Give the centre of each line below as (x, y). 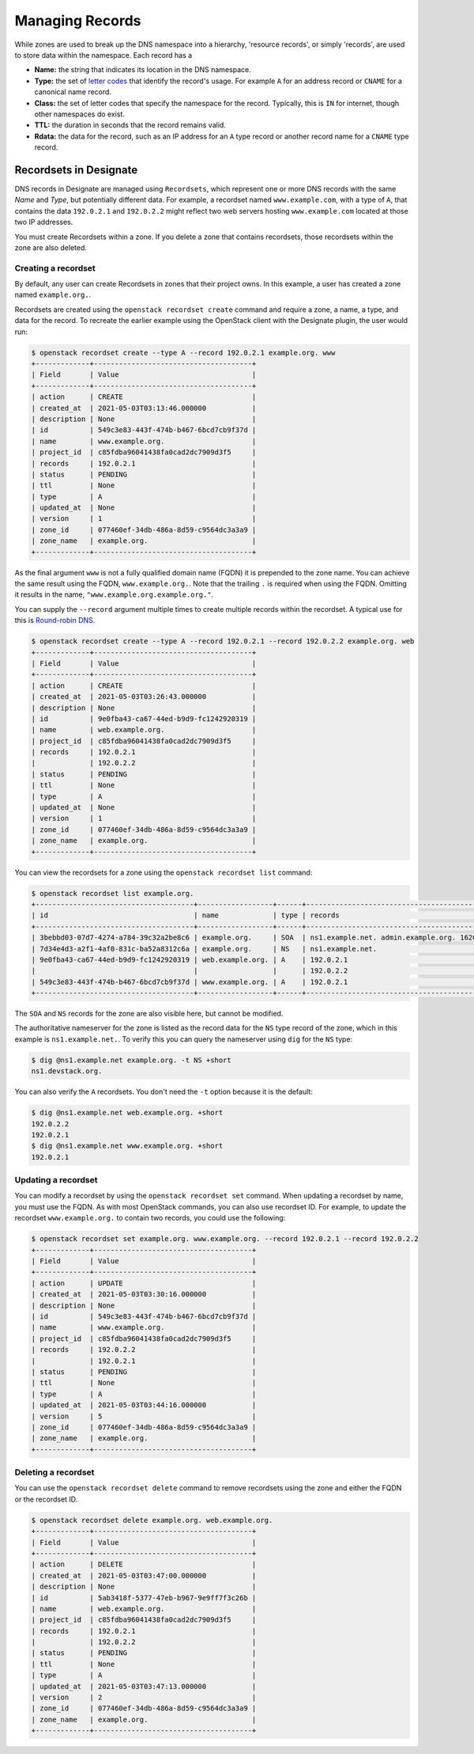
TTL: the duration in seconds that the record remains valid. (130, 125)
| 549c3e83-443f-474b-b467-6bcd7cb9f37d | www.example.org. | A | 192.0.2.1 (190, 982)
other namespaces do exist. (80, 114)
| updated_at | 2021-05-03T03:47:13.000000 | (144, 1686)
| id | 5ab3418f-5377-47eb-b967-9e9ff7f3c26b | (144, 1598)
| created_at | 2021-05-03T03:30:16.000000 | (144, 1295)
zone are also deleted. (51, 247)
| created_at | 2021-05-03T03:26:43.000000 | (144, 697)
